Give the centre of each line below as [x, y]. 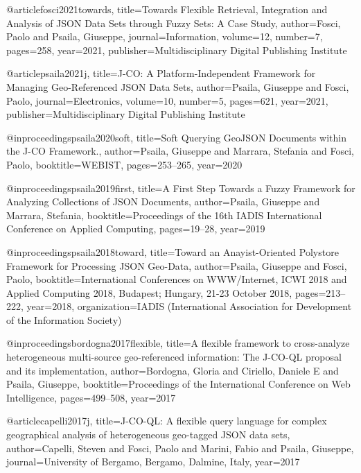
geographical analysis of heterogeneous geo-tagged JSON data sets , [148, 435]
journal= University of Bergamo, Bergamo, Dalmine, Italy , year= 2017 [153, 462]
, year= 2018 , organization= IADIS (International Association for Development [186, 306]
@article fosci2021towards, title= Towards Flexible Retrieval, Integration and [167, 9]
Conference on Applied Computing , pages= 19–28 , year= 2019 [136, 229]
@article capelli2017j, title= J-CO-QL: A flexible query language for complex [167, 421]
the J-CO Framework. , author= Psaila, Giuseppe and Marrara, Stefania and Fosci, [180, 151]
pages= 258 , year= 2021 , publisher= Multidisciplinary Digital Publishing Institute [177, 50]
